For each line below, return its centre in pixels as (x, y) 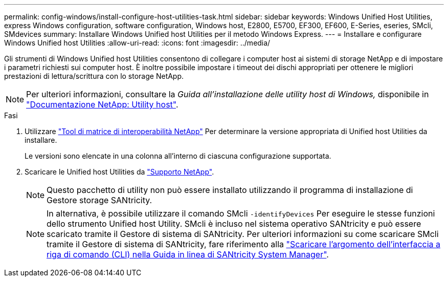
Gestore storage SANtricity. (99, 200)
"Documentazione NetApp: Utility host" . (102, 104)
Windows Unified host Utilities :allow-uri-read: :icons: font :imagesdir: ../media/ (137, 43)
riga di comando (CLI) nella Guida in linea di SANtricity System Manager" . (188, 254)
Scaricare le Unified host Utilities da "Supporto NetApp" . (119, 172)
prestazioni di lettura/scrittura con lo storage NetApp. (94, 76)
